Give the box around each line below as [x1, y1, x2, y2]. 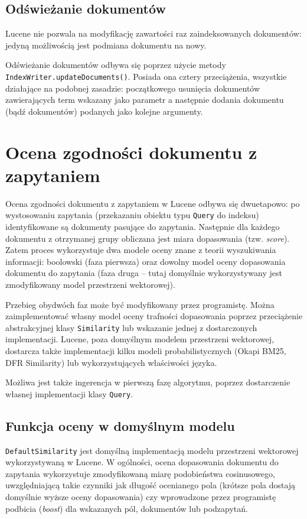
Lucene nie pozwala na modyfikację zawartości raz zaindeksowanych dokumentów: [5, 27, 302, 40]
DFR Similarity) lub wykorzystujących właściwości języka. [5, 356, 217, 368]
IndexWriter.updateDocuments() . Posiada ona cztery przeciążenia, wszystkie [5, 70, 287, 82]
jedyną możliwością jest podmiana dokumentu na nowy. [5, 38, 207, 51]
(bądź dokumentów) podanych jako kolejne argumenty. [5, 105, 203, 117]
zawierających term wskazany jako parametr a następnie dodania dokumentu [5, 93, 284, 106]
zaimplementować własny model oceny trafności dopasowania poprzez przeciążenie [5, 310, 303, 322]
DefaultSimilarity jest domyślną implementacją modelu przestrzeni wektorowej [5, 444, 299, 456]
